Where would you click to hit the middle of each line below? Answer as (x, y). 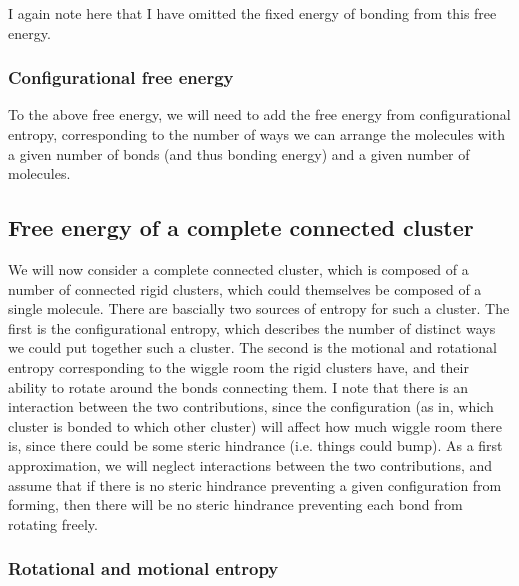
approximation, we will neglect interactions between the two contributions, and (250, 464)
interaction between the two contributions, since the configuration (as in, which (251, 406)
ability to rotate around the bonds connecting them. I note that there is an (238, 386)
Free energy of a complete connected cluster (241, 227)
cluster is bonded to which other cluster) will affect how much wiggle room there (255, 425)
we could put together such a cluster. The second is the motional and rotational (252, 347)
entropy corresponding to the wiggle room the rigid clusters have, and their (238, 366)
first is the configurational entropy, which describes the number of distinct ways (252, 327)
